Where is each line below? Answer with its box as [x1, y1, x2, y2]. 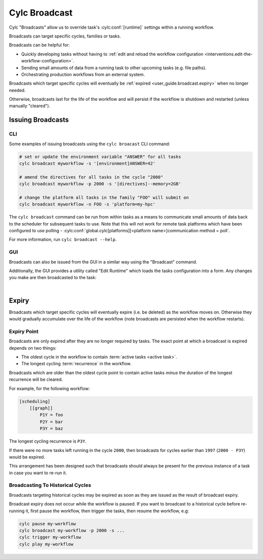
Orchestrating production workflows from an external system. [21, 71, 145, 77]
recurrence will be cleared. [9, 376, 63, 382]
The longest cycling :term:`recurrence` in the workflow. [21, 361, 131, 367]
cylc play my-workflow [19, 541, 74, 547]
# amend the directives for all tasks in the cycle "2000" [19, 174, 163, 180]
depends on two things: [9, 345, 57, 351]
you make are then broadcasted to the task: [9, 275, 97, 280]
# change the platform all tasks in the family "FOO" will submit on [19, 195, 189, 200]
